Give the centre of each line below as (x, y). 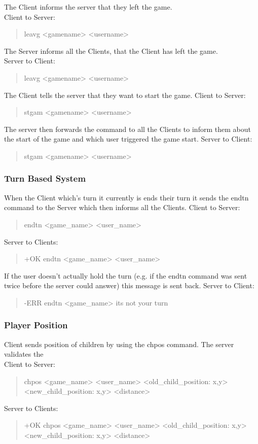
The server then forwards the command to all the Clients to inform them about (127, 129)
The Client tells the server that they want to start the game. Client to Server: (125, 95)
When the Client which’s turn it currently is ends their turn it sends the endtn (126, 197)
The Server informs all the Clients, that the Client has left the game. (111, 50)
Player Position (36, 325)
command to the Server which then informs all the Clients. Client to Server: (122, 207)
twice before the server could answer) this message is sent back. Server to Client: (129, 285)
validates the (24, 354)
